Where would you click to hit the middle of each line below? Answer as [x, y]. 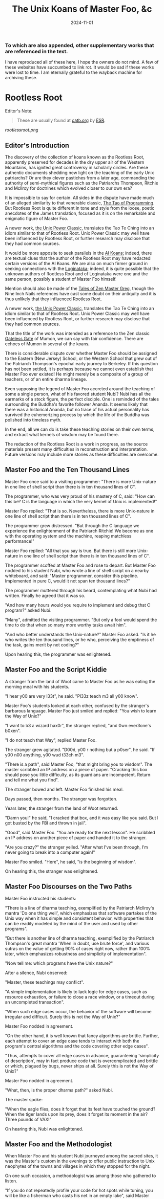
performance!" [20, 541]
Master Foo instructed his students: [41, 898]
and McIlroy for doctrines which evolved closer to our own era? [69, 188]
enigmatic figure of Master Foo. [37, 219]
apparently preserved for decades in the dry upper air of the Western [75, 162]
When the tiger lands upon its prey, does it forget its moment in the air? [76, 1114]
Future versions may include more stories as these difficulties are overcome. [82, 455]
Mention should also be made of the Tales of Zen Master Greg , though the [80, 289]
